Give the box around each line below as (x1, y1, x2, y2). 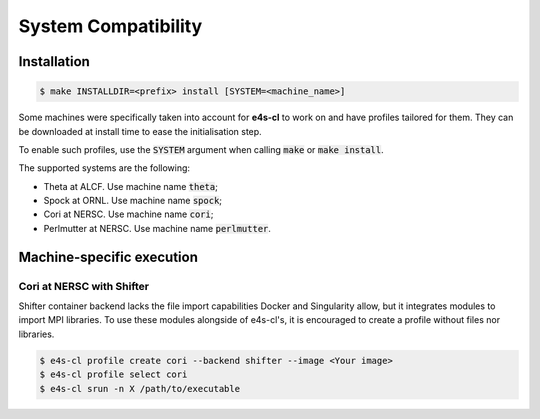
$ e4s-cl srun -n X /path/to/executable (39, 383, 240, 394)
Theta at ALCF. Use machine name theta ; (43, 180, 219, 192)
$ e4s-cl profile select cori (39, 369, 188, 380)
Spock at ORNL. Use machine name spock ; (43, 195, 223, 207)
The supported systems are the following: (18, 162, 190, 174)
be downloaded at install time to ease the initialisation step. (18, 125, 262, 137)
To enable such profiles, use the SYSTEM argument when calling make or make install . (18, 143, 384, 155)
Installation (18, 53, 90, 70)
